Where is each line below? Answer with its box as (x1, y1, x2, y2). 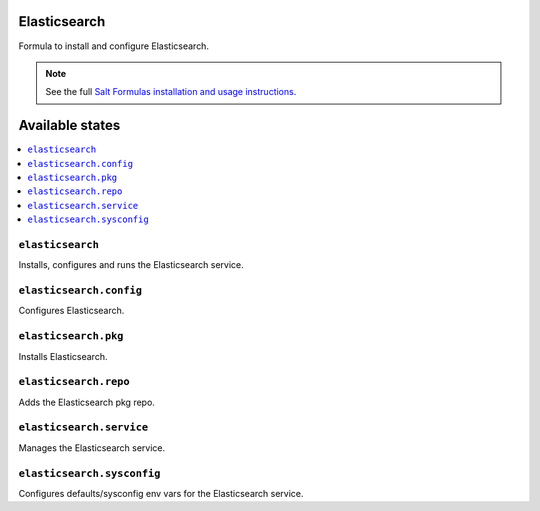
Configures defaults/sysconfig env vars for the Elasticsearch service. (18, 488, 304, 499)
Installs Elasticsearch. (18, 350, 108, 362)
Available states (18, 117, 121, 134)
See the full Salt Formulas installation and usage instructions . (45, 86, 297, 98)
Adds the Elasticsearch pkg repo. (18, 396, 155, 408)
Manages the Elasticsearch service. (18, 441, 165, 454)
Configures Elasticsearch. (18, 305, 125, 317)
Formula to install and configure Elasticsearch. (18, 40, 210, 52)
